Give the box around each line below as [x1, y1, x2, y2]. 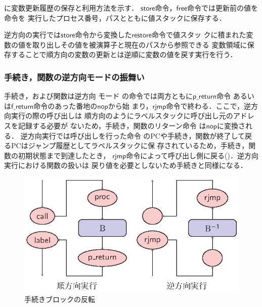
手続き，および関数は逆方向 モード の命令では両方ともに [4, 91, 193, 101]
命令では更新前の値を [187, 3, 258, 13]
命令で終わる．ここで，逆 [166, 100, 251, 111]
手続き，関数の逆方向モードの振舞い [4, 70, 145, 83]
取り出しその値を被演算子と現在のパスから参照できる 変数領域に [32, 39, 247, 50]
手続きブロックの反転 [24, 293, 95, 304]
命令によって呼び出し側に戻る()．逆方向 [126, 150, 258, 160]
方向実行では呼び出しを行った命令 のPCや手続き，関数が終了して [27, 130, 245, 141]
